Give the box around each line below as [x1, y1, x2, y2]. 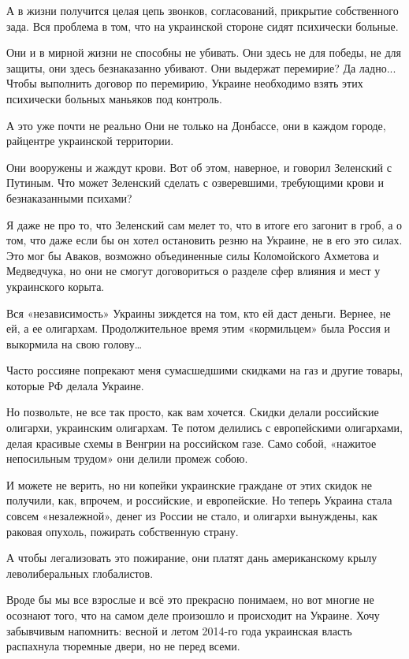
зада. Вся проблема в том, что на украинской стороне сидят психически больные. [6, 17, 399, 34]
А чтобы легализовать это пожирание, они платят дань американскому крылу [6, 549, 377, 566]
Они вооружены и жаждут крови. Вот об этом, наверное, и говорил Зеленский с [6, 158, 392, 175]
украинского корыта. [6, 277, 105, 294]
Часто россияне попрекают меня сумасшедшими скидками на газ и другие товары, [6, 362, 403, 378]
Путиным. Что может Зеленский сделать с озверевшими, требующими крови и [6, 174, 384, 191]
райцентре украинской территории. [6, 132, 174, 149]
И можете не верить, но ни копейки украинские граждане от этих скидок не [6, 476, 373, 493]
